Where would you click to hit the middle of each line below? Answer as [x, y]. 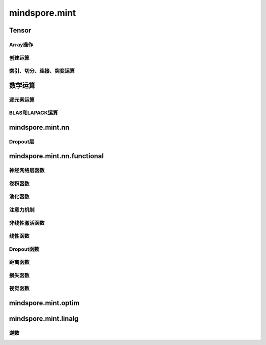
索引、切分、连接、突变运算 [42, 71]
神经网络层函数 [27, 171]
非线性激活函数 [27, 223]
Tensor [20, 30]
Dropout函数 [24, 249]
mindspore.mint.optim [44, 303]
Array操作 [21, 44]
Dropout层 [22, 141]
